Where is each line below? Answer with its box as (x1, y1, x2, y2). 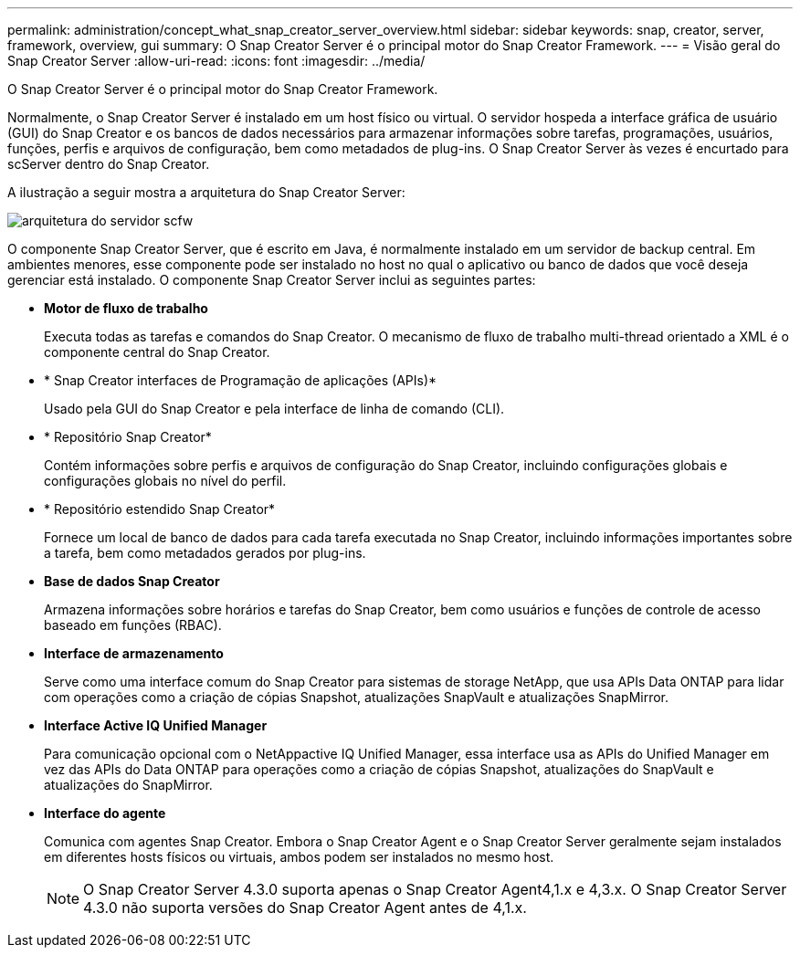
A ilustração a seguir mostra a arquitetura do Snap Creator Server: (7, 184, 405, 200)
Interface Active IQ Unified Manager (44, 718, 268, 733)
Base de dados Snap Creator (44, 573, 220, 589)
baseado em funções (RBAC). (44, 617, 222, 633)
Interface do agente (44, 805, 166, 821)
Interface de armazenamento (44, 645, 224, 661)
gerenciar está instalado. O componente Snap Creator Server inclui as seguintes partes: (7, 272, 536, 288)
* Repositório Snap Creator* (44, 429, 212, 445)
